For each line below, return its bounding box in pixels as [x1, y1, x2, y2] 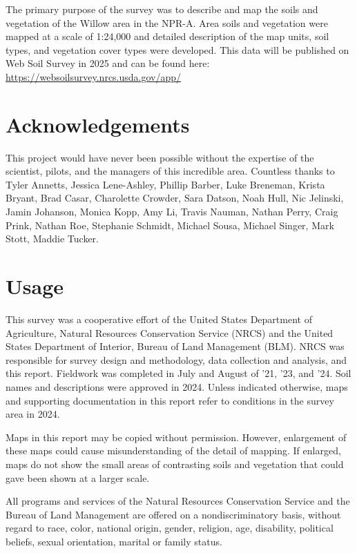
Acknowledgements [6, 110, 190, 138]
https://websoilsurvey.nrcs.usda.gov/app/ [6, 69, 182, 84]
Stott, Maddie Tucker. [6, 231, 99, 246]
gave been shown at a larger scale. [6, 470, 150, 485]
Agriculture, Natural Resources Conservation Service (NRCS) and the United [6, 325, 334, 340]
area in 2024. [6, 407, 60, 421]
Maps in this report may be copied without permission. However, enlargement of [6, 429, 347, 444]
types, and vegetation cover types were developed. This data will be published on [6, 42, 349, 57]
